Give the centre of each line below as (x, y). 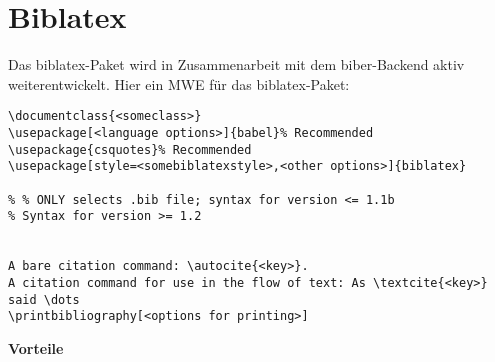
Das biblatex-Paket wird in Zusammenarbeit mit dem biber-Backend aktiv (236, 64)
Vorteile (36, 347)
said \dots (44, 299)
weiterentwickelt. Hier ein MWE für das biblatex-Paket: (179, 83)
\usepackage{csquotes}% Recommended (130, 149)
